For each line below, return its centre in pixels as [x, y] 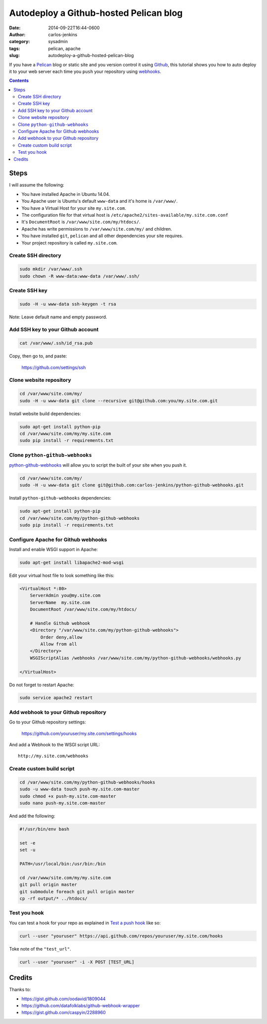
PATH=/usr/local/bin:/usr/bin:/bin [63, 864]
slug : [14, 56]
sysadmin [58, 42]
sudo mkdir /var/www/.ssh [51, 269]
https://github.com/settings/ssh [54, 367]
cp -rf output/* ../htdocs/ [53, 898]
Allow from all [59, 644]
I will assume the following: [37, 185]
